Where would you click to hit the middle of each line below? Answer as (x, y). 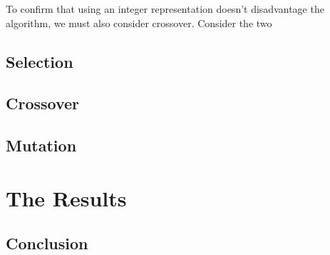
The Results (66, 197)
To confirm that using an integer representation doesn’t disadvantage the (165, 9)
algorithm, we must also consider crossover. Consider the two (139, 22)
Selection (40, 61)
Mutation (41, 145)
